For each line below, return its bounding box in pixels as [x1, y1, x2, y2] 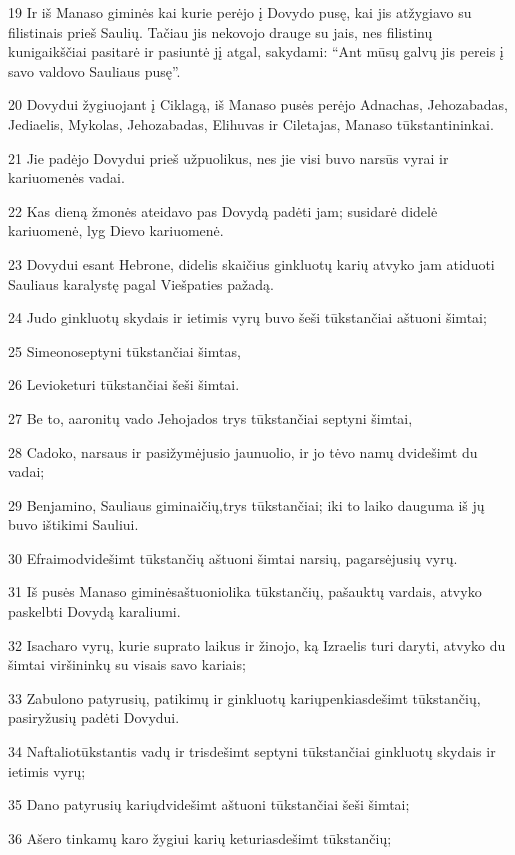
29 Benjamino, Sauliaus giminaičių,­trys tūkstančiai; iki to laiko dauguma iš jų [8, 494, 485, 515]
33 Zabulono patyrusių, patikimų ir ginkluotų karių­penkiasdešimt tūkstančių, [8, 687, 481, 708]
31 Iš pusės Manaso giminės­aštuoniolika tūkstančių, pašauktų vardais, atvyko [8, 581, 482, 602]
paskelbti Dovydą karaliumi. [8, 601, 181, 622]
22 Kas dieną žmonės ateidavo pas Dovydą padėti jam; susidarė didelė [8, 200, 438, 221]
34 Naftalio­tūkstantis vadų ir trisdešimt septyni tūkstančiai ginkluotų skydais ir [8, 741, 496, 762]
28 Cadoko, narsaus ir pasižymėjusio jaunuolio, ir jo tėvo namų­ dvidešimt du [8, 441, 478, 462]
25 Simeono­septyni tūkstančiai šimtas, [8, 340, 241, 361]
